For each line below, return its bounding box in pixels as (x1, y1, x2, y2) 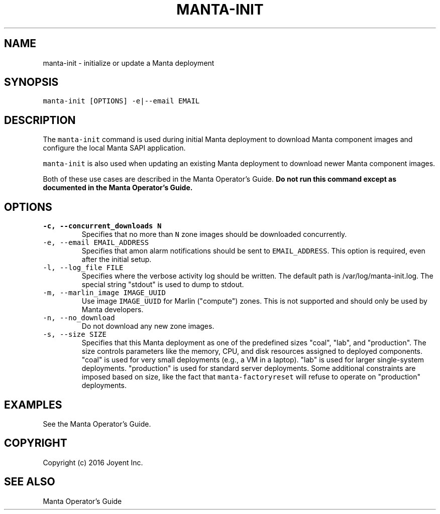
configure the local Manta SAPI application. (43, 144, 186, 153)
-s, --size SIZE (43, 330, 106, 339)
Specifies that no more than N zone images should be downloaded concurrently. (81, 230, 347, 239)
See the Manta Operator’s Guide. (43, 419, 151, 428)
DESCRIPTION (4, 113, 76, 126)
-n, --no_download (43, 314, 115, 322)
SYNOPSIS (4, 76, 59, 89)
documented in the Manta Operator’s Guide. (43, 183, 193, 192)
